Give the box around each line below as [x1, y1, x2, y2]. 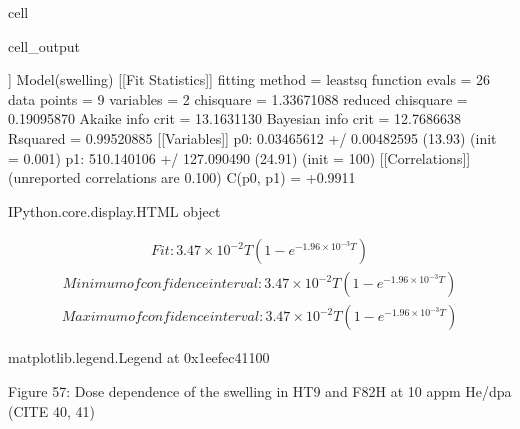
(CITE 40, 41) [8, 400, 95, 421]
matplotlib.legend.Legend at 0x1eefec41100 [8, 347, 270, 368]
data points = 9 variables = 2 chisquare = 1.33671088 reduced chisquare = [8, 88, 468, 109]
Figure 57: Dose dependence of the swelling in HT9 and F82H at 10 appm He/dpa [8, 381, 512, 402]
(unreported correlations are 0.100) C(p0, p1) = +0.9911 [8, 167, 356, 188]
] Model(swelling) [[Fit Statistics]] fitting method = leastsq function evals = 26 [8, 69, 491, 90]
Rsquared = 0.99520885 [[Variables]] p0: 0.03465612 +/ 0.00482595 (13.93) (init [8, 127, 497, 148]
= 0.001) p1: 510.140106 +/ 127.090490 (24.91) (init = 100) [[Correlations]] [8, 147, 471, 168]
